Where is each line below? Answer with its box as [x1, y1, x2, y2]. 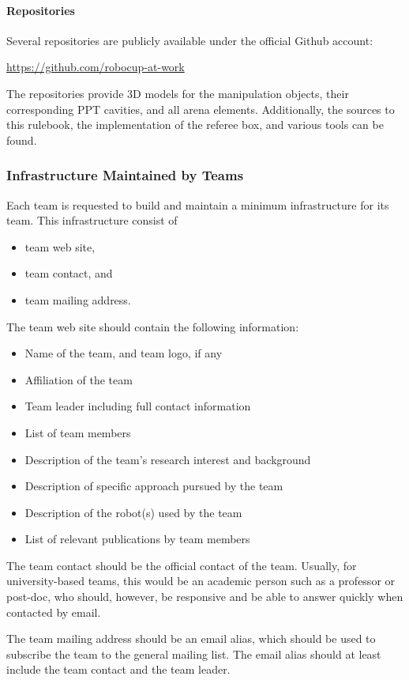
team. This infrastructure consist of [6, 212, 178, 229]
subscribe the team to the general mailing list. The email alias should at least [6, 645, 381, 662]
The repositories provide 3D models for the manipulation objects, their [6, 85, 349, 101]
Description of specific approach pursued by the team [24, 478, 283, 494]
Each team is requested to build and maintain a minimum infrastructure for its [6, 196, 389, 213]
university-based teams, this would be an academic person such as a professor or [6, 572, 396, 589]
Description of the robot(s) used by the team [24, 504, 242, 520]
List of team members [24, 424, 131, 440]
